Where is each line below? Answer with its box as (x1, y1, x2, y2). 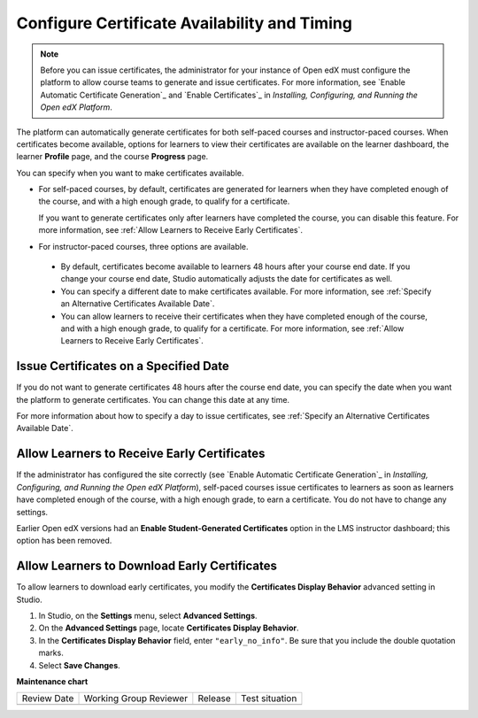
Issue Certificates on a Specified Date (16, 359, 229, 374)
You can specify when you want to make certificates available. (16, 167, 244, 178)
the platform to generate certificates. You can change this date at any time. (16, 394, 290, 405)
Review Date (21, 692, 74, 705)
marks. (38, 647, 64, 659)
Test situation (240, 692, 297, 705)
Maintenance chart (16, 676, 89, 686)
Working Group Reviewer (83, 692, 189, 705)
